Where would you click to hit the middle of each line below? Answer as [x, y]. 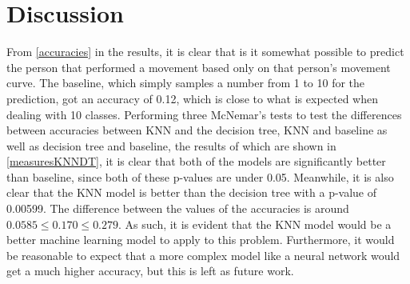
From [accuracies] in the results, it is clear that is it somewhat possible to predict [205, 52]
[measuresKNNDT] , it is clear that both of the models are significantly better [196, 161]
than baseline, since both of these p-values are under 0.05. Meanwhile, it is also [200, 176]
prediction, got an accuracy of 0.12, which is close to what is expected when [192, 98]
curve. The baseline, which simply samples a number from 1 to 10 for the [186, 83]
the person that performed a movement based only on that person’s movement [199, 67]
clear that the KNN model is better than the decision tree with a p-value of [192, 192]
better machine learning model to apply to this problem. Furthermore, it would [201, 240]
